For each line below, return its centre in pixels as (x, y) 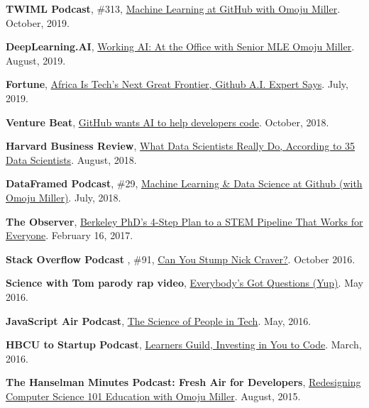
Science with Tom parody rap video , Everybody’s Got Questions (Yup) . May (184, 283)
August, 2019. (36, 60)
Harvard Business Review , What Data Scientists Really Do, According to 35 (180, 146)
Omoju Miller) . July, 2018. (64, 197)
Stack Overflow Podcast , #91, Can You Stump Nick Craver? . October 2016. (181, 259)
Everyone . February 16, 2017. (70, 235)
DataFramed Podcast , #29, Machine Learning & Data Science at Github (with (184, 183)
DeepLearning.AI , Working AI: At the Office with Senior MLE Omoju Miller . (180, 46)
